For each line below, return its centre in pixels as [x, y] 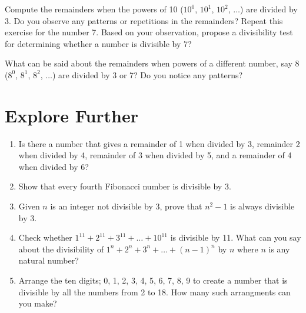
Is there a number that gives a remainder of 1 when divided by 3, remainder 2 [159, 143]
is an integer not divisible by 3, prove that [126, 206]
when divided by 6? [54, 166]
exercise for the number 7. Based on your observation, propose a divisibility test [149, 32]
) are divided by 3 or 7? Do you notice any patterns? [147, 74]
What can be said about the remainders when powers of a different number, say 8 [152, 63]
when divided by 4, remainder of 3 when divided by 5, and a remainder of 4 [155, 155]
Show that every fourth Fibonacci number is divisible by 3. [125, 186]
